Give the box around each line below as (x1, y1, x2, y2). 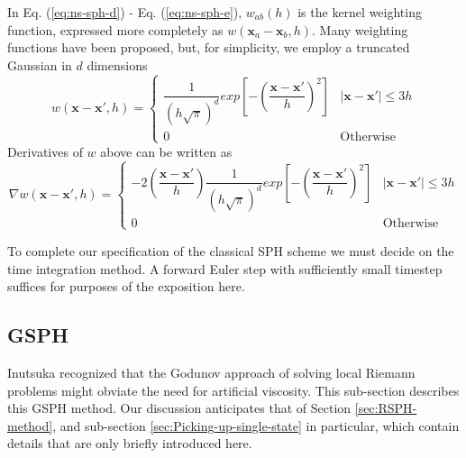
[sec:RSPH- (354, 398, 417, 417)
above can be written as (100, 142, 233, 160)
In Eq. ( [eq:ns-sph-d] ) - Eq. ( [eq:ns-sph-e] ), (7, 3, 242, 21)
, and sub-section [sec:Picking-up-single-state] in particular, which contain (52, 416, 460, 435)
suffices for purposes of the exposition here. (7, 277, 245, 296)
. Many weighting (312, 20, 408, 39)
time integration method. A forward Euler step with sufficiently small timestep (7, 259, 443, 278)
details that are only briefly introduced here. (7, 434, 252, 453)
